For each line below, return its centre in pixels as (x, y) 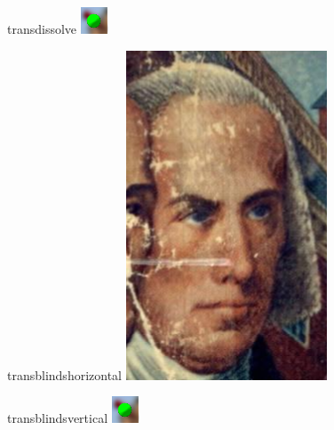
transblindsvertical (58, 418)
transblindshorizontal (64, 374)
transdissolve (42, 28)
